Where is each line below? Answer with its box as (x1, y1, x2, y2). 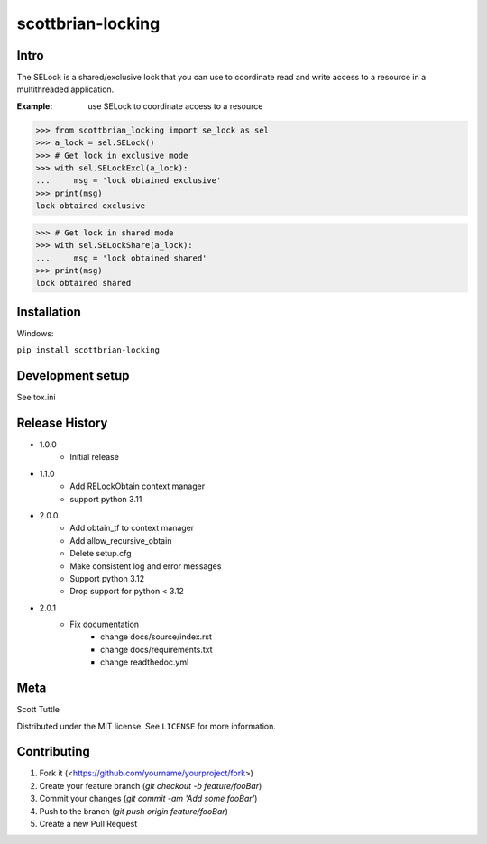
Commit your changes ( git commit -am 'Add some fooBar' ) (39, 794, 258, 804)
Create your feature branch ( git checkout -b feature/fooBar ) (39, 780, 262, 791)
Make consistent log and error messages (69, 560, 222, 572)
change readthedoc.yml (100, 656, 189, 667)
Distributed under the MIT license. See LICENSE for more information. (16, 720, 277, 731)
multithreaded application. (16, 84, 115, 95)
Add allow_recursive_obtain (69, 535, 172, 546)
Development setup (16, 368, 130, 383)
